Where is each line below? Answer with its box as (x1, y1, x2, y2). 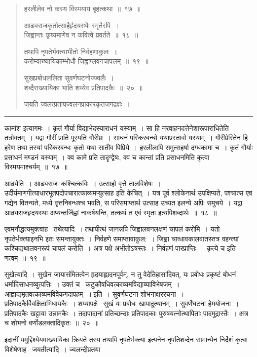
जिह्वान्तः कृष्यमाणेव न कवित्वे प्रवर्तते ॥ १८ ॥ (24, 30, 138, 40)
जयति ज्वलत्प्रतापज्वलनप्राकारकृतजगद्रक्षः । (24, 99, 130, 109)
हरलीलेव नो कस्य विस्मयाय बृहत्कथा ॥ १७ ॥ (24, 3, 141, 13)
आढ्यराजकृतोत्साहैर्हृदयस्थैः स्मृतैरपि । (24, 20, 119, 30)
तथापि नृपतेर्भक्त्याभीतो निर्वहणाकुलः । (24, 46, 117, 56)
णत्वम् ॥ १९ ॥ (4, 252, 46, 263)
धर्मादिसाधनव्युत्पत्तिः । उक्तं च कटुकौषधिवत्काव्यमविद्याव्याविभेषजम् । (4, 279, 180, 289)
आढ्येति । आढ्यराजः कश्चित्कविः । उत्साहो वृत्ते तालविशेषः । (4, 178, 161, 188)
